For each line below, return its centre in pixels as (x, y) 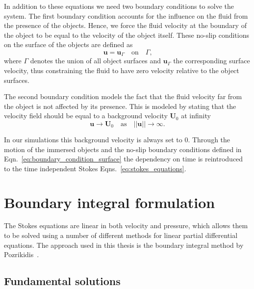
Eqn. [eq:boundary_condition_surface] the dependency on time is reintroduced (124, 159)
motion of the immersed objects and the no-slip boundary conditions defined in (123, 149)
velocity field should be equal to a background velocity (86, 116)
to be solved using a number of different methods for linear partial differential (121, 235)
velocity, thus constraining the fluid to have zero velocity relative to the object (122, 70)
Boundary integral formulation (110, 202)
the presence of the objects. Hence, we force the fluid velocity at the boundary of (125, 25)
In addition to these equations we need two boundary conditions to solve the (119, 6)
